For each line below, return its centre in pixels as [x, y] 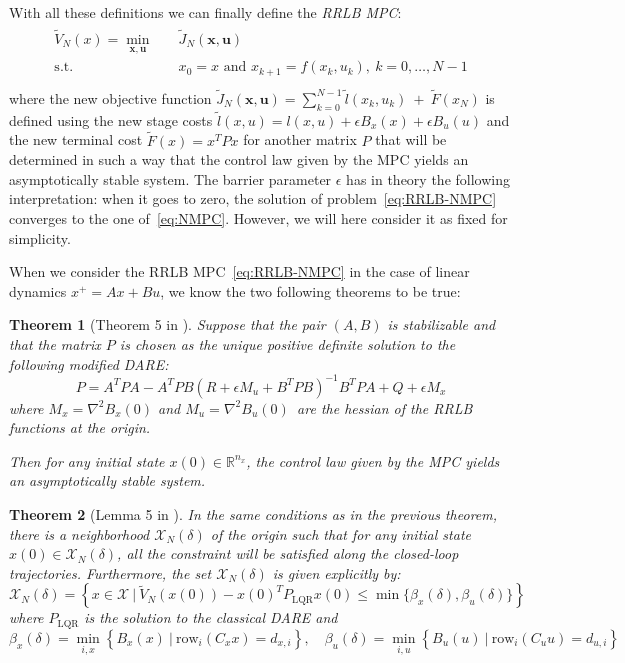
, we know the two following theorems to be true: [310, 290]
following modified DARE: [89, 363]
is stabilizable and [441, 324]
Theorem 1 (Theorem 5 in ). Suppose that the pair [167, 324]
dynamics [38, 290]
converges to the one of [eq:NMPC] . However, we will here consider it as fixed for [258, 218]
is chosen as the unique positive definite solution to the [287, 344]
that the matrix [55, 344]
